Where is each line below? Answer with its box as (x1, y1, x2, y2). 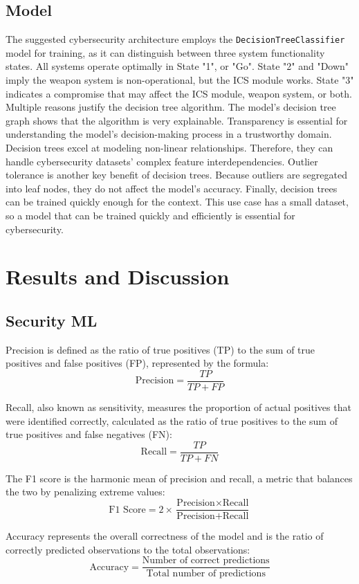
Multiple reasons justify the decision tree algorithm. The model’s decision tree (6, 100, 336, 114)
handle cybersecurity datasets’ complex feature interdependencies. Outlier (6, 154, 318, 168)
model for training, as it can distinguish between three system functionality (6, 45, 325, 60)
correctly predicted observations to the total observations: (6, 542, 250, 556)
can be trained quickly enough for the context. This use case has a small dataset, (6, 194, 349, 209)
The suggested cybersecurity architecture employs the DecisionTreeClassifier (6, 32, 345, 46)
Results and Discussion (6, 262, 230, 291)
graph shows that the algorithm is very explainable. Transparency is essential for (6, 113, 348, 127)
